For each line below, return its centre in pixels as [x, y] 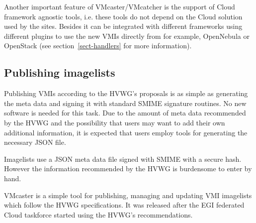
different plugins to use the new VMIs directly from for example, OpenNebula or [127, 36]
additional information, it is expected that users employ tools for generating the [126, 132]
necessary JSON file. [35, 142]
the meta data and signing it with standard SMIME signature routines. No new [125, 103]
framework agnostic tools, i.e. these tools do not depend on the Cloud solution [123, 16]
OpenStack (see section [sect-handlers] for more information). [98, 46]
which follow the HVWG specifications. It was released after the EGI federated [124, 205]
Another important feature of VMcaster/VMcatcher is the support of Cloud [120, 6]
